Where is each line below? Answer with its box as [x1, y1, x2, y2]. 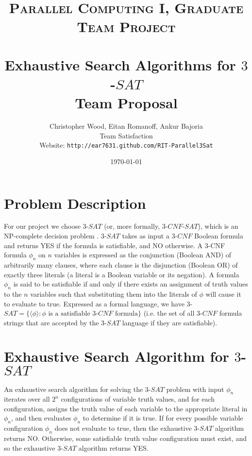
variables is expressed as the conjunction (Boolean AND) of [54, 250, 232, 260]
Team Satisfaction [100, 130, 153, 140]
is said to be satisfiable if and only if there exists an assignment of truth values [13, 279, 248, 289]
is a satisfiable [48, 310, 90, 318]
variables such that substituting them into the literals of [30, 289, 197, 299]
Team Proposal [75, 93, 178, 113]
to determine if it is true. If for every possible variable [83, 413, 243, 423]
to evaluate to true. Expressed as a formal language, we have [4, 298, 185, 308]
